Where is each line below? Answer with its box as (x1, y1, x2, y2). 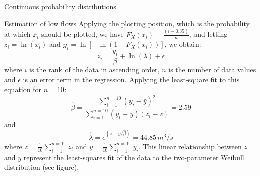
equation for (4, 84, 41, 95)
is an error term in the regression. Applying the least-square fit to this (23, 74, 240, 84)
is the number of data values (168, 64, 256, 74)
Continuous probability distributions (4, 1, 116, 11)
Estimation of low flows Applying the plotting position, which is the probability (4, 18, 250, 28)
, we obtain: (164, 39, 201, 49)
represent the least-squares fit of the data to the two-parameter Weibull (23, 152, 244, 162)
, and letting (189, 29, 228, 39)
